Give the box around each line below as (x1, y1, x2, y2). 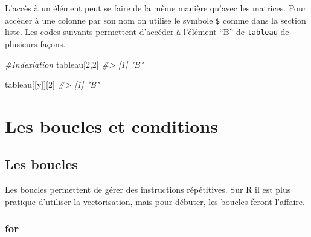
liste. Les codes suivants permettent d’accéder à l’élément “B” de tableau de (5, 25, 289, 38)
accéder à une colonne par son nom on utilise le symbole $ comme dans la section (5, 13, 306, 26)
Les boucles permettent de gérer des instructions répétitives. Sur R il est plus (5, 183, 291, 196)
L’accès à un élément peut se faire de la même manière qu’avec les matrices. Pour (5, 2, 307, 14)
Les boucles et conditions (5, 113, 219, 138)
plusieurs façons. (5, 37, 66, 50)
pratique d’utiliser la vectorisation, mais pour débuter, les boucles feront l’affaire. (5, 195, 305, 207)
